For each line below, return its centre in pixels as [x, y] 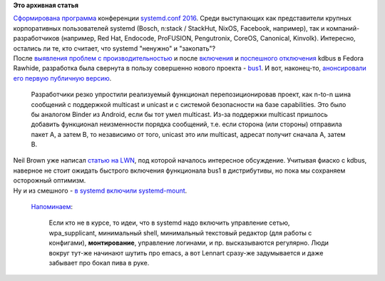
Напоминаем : [52, 207]
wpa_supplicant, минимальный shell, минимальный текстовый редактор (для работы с [180, 233]
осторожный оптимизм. [50, 180]
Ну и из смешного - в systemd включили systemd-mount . [100, 190]
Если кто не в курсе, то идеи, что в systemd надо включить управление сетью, [169, 223]
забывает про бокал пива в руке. [99, 262]
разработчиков [36, 39]
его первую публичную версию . [62, 78]
